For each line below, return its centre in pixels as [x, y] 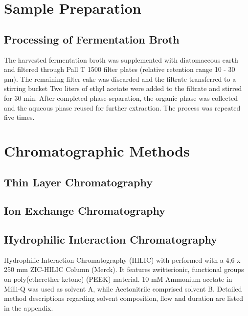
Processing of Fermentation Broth [92, 39]
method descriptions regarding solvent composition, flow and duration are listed [124, 298]
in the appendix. [29, 307]
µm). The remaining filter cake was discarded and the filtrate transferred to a [120, 79]
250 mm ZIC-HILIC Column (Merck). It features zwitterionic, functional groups [124, 269]
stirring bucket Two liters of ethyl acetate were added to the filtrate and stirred [123, 88]
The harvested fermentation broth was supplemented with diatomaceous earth [121, 59]
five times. [19, 117]
